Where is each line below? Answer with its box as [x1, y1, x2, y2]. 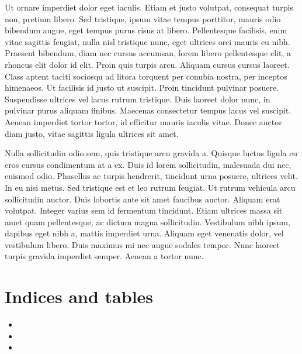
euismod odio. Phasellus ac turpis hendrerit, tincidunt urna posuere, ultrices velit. [5, 170, 298, 182]
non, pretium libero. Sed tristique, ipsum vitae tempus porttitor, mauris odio [5, 12, 281, 25]
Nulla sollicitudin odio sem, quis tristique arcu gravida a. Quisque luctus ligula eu [5, 147, 298, 159]
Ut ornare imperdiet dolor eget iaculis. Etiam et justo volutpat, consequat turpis [5, 1, 293, 13]
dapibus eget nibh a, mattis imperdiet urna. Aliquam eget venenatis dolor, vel [5, 227, 284, 239]
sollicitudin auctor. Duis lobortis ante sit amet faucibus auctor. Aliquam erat [5, 193, 280, 205]
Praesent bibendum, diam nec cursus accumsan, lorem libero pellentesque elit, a [5, 47, 291, 59]
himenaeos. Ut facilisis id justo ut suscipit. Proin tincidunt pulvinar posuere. [5, 81, 279, 94]
